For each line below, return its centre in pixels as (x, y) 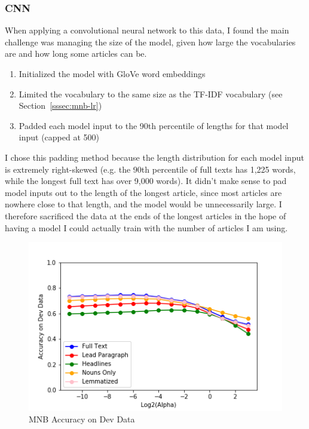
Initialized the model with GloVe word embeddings (112, 73)
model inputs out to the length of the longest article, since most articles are (143, 192)
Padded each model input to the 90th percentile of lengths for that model (154, 125)
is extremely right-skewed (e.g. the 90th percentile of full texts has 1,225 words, (150, 169)
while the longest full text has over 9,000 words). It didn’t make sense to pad (146, 181)
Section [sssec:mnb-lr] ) (60, 105)
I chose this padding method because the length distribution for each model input (154, 157)
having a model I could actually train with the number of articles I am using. (146, 227)
